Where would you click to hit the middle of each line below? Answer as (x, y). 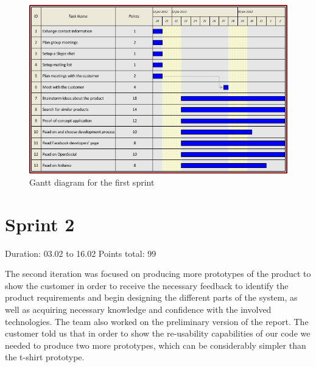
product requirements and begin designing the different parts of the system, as (151, 297)
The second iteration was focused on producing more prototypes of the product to (158, 274)
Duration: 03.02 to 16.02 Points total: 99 (81, 253)
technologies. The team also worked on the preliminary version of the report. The (157, 321)
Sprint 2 (40, 224)
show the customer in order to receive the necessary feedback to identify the (147, 285)
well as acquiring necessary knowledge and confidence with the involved (138, 309)
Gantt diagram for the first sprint (92, 182)
